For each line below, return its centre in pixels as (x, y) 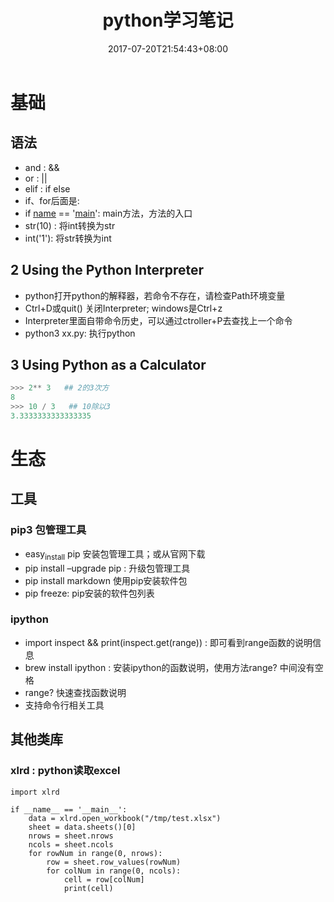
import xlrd (35, 792)
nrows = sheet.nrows (71, 836)
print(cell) (88, 888)
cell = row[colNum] (104, 879)
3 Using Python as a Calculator (108, 364)
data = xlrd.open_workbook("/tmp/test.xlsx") (125, 818)
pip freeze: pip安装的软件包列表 (89, 593)
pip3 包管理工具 (48, 530)
